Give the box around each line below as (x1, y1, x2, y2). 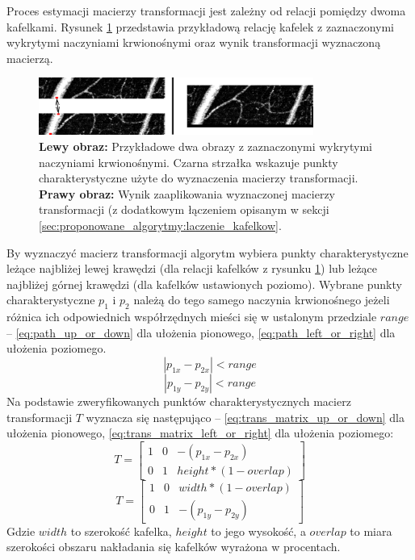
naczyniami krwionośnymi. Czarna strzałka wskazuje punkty (39, 153, 338, 170)
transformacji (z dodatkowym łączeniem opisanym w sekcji (39, 201, 329, 218)
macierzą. (6, 49, 53, 66)
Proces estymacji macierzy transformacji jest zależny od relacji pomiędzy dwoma (6, 2, 406, 19)
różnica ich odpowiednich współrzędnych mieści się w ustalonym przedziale (6, 308, 377, 325)
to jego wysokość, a (211, 522, 306, 539)
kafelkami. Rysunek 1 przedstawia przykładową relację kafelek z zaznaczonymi (6, 18, 394, 35)
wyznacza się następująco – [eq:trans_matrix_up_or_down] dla (86, 408, 405, 425)
